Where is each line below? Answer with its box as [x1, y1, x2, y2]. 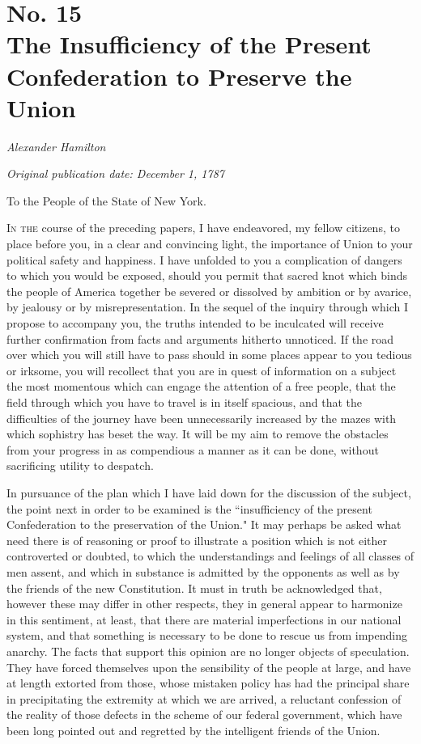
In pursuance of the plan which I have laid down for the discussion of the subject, [6, 484, 411, 501]
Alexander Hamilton [6, 137, 106, 154]
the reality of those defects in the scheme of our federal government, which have [6, 706, 402, 723]
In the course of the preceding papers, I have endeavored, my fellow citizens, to [6, 219, 400, 236]
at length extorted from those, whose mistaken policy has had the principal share [6, 674, 410, 691]
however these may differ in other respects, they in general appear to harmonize [6, 595, 402, 612]
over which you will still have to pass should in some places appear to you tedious [6, 346, 412, 363]
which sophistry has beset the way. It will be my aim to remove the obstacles [6, 425, 389, 442]
